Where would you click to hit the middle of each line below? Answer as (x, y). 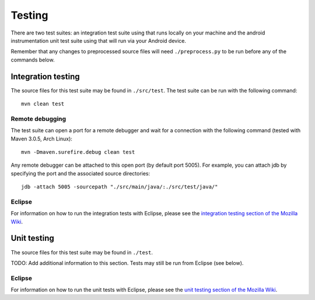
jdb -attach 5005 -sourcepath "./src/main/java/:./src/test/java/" (120, 187)
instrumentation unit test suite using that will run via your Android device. (99, 40)
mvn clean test (43, 104)
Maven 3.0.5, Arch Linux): (42, 139)
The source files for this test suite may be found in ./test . (82, 252)
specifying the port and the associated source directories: (80, 173)
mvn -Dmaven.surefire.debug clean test (78, 152)
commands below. (33, 60)
